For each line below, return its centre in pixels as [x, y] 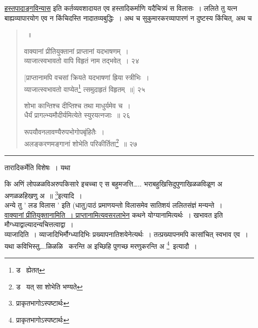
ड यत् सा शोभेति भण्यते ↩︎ [49, 286]
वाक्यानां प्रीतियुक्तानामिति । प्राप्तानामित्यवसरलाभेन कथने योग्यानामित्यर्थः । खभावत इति [114, 214]
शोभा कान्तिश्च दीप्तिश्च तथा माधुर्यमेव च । [77, 105]
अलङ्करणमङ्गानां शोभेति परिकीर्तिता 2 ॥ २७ [80, 142]
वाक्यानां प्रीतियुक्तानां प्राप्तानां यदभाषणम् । [76, 51]
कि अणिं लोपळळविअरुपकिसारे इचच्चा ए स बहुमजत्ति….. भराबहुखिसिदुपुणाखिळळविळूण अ [113, 184]
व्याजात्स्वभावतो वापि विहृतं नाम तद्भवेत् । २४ [81, 61]
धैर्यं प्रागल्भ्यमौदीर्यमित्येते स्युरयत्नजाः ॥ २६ [77, 115]
